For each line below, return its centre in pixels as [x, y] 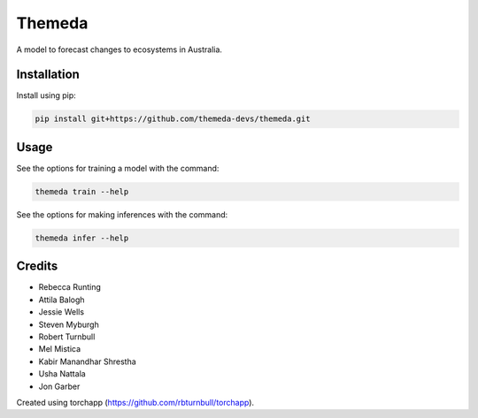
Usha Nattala [62, 374]
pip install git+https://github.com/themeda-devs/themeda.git [173, 119]
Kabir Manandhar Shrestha [87, 361]
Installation [48, 75]
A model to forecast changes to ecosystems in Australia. [119, 49]
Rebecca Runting [70, 287]
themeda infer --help [82, 238]
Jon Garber [59, 386]
